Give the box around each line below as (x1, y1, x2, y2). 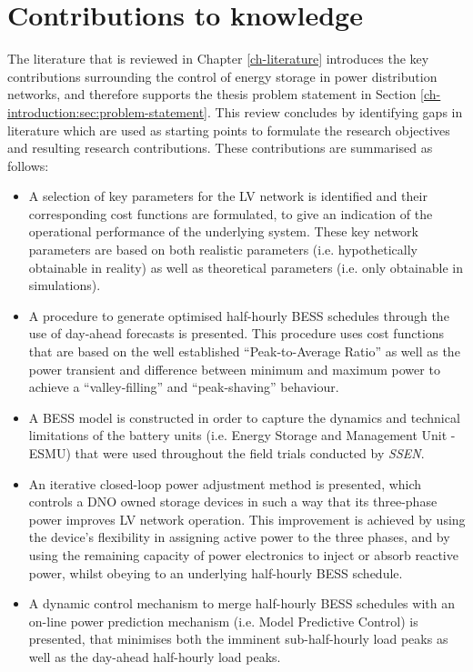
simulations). (28, 276, 101, 295)
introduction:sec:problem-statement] (7, 102, 207, 121)
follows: (7, 155, 49, 175)
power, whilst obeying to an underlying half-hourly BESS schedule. (28, 563, 403, 582)
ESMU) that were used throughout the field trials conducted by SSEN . (28, 444, 425, 462)
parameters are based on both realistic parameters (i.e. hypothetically (28, 240, 418, 259)
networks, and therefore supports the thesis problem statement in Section (7, 85, 417, 104)
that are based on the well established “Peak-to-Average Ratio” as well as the (28, 342, 460, 361)
